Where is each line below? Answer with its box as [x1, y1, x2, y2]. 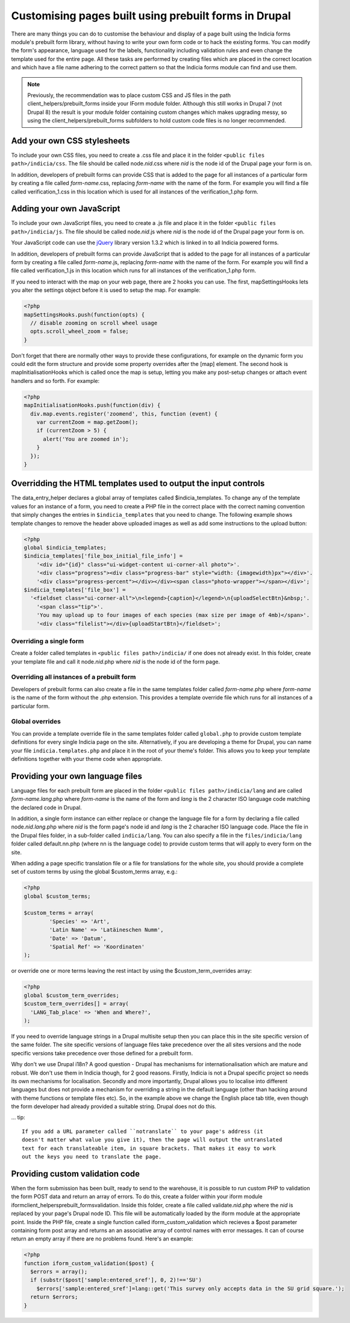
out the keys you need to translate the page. [22, 1154, 162, 1160]
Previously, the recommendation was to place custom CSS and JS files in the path [27, 91, 231, 99]
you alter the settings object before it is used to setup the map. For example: [11, 286, 201, 294]
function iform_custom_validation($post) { [23, 1260, 155, 1266]
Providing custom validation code [11, 1169, 140, 1179]
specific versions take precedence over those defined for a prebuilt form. [11, 1049, 193, 1056]
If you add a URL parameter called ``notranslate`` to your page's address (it [22, 1128, 263, 1135]
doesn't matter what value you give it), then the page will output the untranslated [22, 1137, 283, 1143]
